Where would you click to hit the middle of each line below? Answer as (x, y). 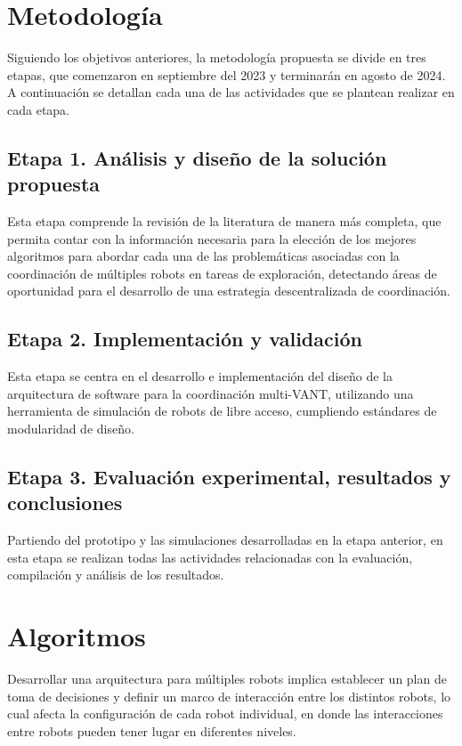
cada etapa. (38, 109)
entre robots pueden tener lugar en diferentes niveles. (152, 730)
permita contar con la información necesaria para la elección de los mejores (212, 238)
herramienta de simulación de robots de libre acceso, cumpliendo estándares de (222, 411)
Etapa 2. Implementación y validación (185, 339)
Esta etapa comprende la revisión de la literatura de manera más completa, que (224, 221)
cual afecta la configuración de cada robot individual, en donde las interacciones (225, 714)
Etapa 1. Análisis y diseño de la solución (197, 157)
